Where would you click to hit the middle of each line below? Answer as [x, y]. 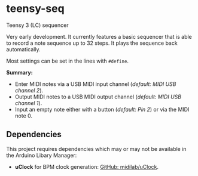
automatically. [23, 49]
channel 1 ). [28, 103]
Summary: [19, 72]
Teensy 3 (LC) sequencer [37, 25]
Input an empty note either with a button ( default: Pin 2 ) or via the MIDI [102, 109]
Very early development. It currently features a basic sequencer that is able [99, 36]
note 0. [24, 116]
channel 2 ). [29, 90]
